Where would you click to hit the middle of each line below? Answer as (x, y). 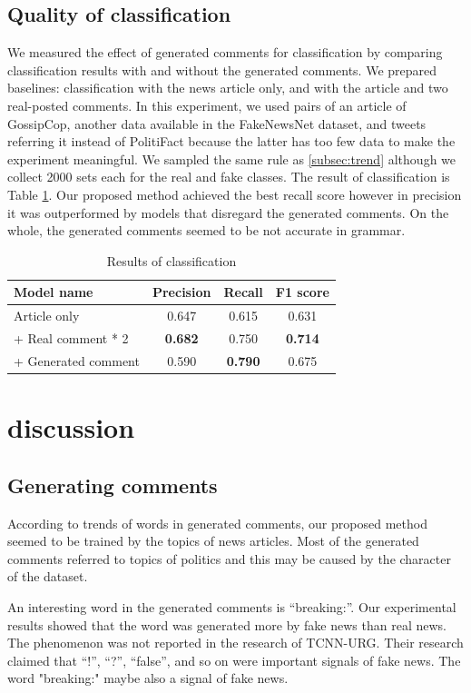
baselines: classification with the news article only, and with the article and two (228, 88)
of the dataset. (48, 576)
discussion (71, 427)
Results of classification (172, 260)
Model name (54, 292)
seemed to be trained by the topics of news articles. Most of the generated (213, 541)
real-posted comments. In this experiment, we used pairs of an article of (207, 105)
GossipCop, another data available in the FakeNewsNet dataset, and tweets (217, 123)
